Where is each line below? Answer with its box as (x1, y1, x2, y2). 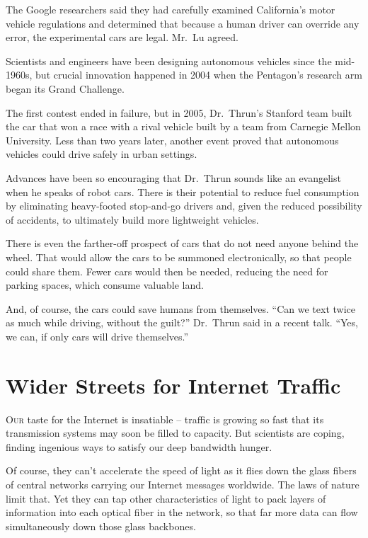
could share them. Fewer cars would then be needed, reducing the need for (6, 263, 328, 278)
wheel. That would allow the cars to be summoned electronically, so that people (6, 249, 352, 264)
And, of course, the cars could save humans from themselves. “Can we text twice (6, 301, 355, 316)
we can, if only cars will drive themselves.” (6, 328, 189, 343)
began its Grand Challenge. (6, 81, 125, 96)
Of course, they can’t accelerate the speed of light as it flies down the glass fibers (6, 463, 357, 478)
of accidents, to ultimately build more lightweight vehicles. (6, 212, 259, 227)
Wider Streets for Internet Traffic (6, 370, 341, 399)
